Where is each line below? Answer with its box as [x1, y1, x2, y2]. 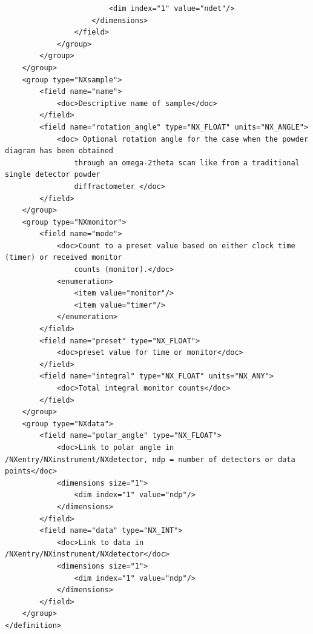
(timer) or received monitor [5, 253, 122, 262]
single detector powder [5, 170, 100, 179]
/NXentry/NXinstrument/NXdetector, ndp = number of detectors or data [5, 455, 295, 464]
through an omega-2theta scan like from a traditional [74, 158, 300, 167]
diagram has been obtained [5, 147, 113, 156]
